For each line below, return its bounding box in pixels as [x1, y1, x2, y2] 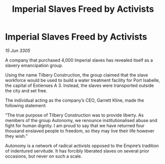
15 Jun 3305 [5, 47, 31, 53]
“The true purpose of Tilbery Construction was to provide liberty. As [5, 112, 144, 118]
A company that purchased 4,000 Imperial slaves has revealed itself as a [5, 57, 153, 63]
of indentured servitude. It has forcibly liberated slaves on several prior [5, 148, 150, 154]
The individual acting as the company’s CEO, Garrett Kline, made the [5, 97, 144, 103]
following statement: [5, 102, 47, 108]
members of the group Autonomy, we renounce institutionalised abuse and [5, 117, 157, 123]
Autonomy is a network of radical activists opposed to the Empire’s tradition [5, 142, 159, 149]
